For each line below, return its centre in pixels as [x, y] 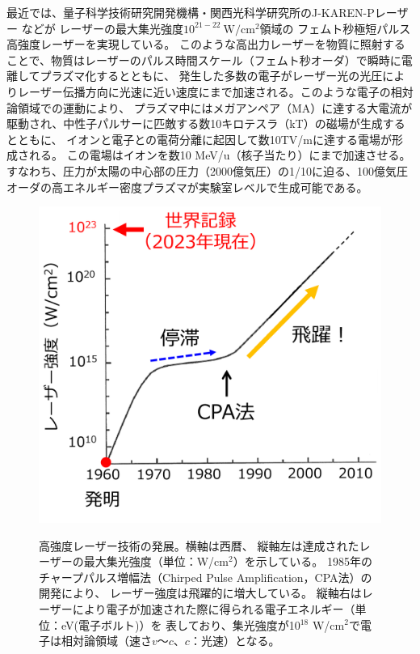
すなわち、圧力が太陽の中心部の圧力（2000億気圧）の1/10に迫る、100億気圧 [207, 170]
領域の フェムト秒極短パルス [335, 28]
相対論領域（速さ [106, 641]
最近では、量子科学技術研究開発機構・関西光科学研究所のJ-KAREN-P [191, 12]
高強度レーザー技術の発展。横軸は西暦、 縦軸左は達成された [199, 545]
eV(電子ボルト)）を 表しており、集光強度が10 [181, 624]
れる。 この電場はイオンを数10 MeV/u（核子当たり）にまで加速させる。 [220, 155]
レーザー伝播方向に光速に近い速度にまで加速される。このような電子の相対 [215, 91]
